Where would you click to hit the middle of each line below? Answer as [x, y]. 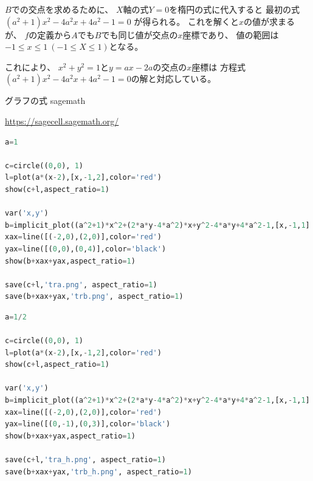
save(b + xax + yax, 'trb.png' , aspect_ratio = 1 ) [94, 297]
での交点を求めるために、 [62, 9]
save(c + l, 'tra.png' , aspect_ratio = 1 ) [81, 285]
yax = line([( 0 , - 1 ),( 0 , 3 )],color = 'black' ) [88, 424]
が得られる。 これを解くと [186, 21]
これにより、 [30, 67]
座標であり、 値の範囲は [231, 34]
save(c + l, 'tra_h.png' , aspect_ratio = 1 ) [85, 460]
